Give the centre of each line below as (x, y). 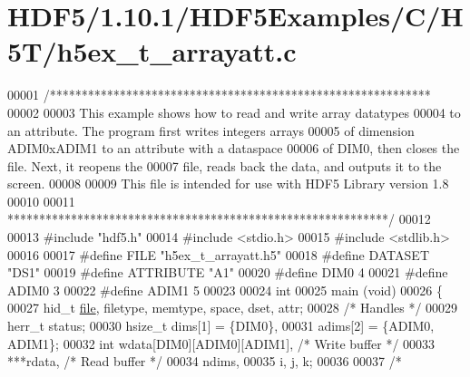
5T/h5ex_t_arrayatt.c (152, 51)
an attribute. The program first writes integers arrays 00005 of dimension (211, 130)
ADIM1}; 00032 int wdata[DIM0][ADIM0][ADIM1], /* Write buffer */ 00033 (221, 343)
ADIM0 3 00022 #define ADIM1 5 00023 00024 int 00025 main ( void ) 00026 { (225, 290)
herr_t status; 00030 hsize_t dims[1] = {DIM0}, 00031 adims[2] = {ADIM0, (221, 326)
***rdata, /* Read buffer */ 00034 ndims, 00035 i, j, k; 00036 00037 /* (205, 361)
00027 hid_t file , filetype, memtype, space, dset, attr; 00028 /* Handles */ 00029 (233, 308)
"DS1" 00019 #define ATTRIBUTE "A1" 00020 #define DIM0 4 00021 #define (228, 272)
